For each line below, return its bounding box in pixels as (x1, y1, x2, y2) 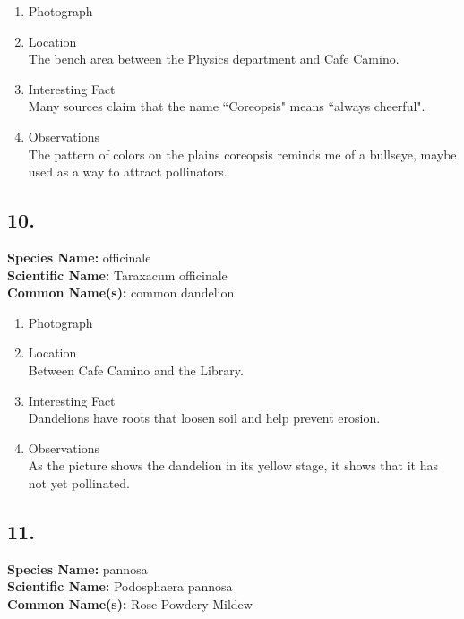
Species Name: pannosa (7, 559, 148, 578)
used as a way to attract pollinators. (28, 162, 228, 181)
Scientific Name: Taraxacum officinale (7, 265, 228, 284)
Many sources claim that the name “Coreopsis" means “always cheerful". (28, 97, 425, 116)
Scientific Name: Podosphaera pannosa (7, 577, 233, 596)
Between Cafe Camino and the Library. (28, 360, 244, 379)
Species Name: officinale (7, 247, 151, 266)
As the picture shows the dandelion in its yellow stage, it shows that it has (28, 456, 438, 475)
